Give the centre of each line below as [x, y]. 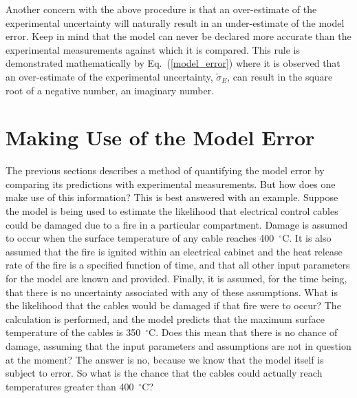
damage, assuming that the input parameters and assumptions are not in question [178, 346]
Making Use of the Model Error [160, 137]
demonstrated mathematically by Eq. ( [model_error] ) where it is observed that [173, 63]
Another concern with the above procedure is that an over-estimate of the [161, 9]
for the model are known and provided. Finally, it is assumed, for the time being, [176, 279]
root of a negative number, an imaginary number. [110, 90]
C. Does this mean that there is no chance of [243, 332]
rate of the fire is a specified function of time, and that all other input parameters [178, 265]
